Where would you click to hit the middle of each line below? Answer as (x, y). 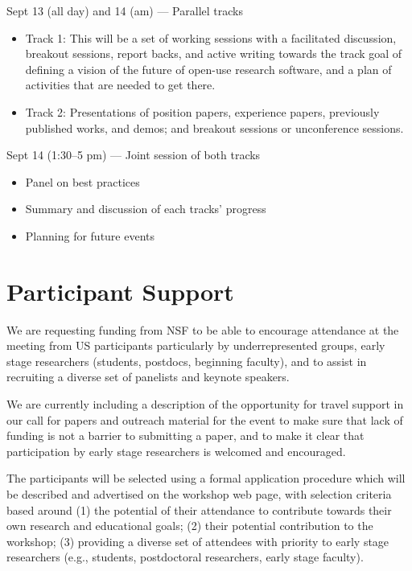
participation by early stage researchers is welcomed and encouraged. (176, 451)
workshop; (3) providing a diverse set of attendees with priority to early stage (198, 541)
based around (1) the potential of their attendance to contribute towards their (199, 509)
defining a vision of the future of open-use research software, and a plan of (208, 69)
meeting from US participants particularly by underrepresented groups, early (196, 345)
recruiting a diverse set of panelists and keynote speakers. (148, 377)
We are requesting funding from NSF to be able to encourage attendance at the (203, 329)
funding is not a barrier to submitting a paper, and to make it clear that (185, 435)
